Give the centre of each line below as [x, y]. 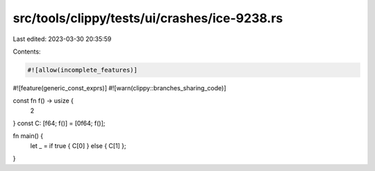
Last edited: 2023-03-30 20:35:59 [62, 39]
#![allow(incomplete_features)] [83, 70]
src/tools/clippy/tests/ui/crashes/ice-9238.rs [148, 18]
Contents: [27, 51]
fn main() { [28, 136]
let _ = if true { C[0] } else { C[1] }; [78, 145]
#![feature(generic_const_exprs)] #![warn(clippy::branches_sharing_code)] [119, 88]
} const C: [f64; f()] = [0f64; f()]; [59, 123]
